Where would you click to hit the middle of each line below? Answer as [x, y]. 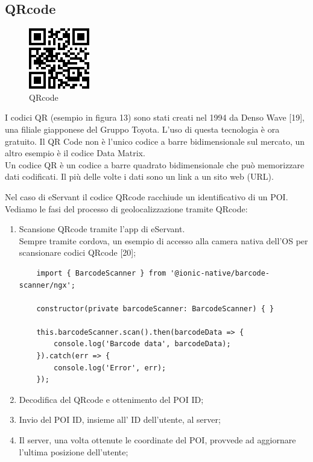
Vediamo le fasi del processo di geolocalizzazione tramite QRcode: [126, 208]
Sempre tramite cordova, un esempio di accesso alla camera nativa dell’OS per [163, 240]
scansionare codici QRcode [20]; [77, 252]
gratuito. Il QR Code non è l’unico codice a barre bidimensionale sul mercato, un [155, 141]
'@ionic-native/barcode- [220, 273]
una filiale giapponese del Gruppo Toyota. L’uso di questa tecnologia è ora [142, 129]
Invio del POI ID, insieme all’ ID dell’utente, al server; [120, 419]
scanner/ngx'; [47, 285]
